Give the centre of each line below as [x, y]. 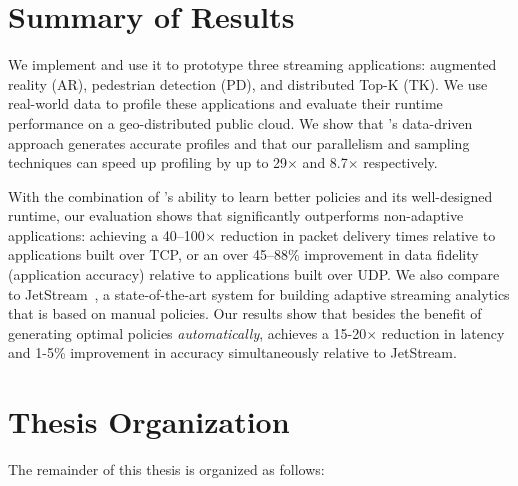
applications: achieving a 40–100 [106, 234]
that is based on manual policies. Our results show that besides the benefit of [245, 313]
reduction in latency [443, 332]
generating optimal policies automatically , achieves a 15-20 [187, 332]
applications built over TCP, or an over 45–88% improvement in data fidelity [243, 254]
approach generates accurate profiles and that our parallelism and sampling [239, 142]
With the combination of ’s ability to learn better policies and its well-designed [250, 195]
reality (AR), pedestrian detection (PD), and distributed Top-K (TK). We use [248, 83]
